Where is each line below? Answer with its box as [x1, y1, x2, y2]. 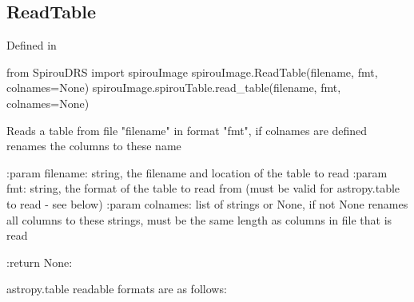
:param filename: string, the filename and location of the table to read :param [6, 164, 388, 181]
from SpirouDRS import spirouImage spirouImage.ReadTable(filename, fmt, [6, 63, 378, 80]
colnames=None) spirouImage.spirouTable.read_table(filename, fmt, [6, 79, 341, 96]
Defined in [6, 37, 57, 54]
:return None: [6, 253, 73, 270]
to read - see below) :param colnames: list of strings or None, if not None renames [6, 195, 408, 212]
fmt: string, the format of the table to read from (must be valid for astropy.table [6, 180, 400, 197]
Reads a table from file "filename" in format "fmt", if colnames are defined [6, 121, 368, 138]
